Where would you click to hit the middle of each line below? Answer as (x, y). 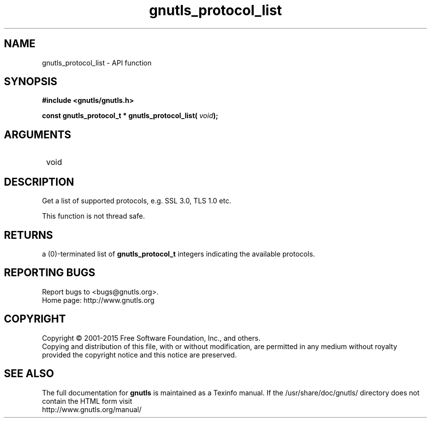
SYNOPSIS (31, 82)
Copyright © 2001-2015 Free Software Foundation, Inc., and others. (151, 338)
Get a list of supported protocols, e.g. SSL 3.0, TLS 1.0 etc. (137, 201)
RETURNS (29, 235)
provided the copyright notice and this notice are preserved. (139, 355)
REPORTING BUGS (50, 273)
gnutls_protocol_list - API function (97, 63)
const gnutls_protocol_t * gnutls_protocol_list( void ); (130, 116)
